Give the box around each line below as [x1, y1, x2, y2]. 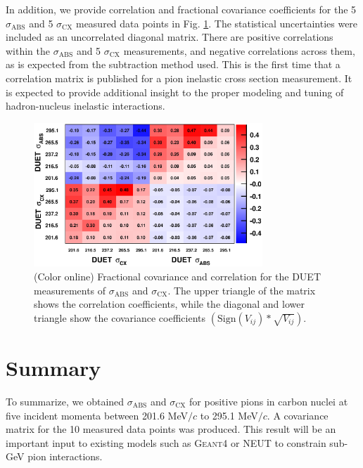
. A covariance [267, 408, 329, 422]
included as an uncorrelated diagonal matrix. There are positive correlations [6, 30, 333, 44]
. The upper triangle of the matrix [167, 282, 316, 297]
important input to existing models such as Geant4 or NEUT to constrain [6, 435, 326, 450]
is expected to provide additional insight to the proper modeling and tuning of [6, 84, 344, 99]
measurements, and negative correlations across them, [123, 43, 355, 58]
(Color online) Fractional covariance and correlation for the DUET [34, 269, 321, 284]
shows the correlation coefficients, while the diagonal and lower [34, 297, 305, 311]
